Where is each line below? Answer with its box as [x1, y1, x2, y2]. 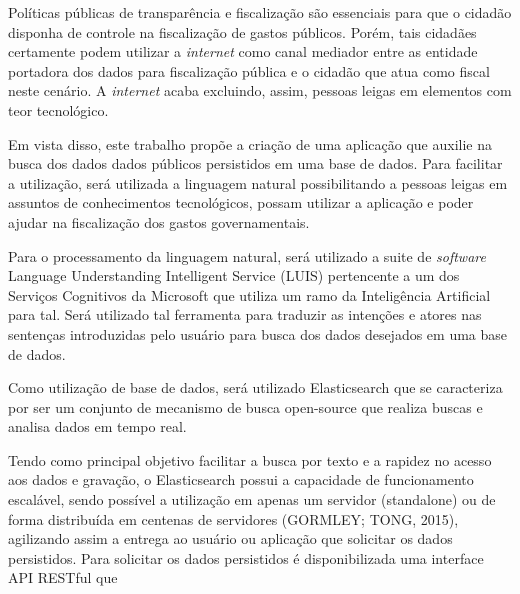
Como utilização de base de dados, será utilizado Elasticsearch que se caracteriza [8, 377, 503, 398]
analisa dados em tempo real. [8, 416, 187, 437]
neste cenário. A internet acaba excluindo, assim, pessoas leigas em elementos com [8, 80, 512, 101]
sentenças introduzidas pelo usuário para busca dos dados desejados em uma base [8, 323, 508, 344]
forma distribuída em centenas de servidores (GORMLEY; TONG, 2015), [8, 508, 459, 529]
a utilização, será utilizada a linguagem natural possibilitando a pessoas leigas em [8, 172, 508, 193]
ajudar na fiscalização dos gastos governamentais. [8, 211, 310, 232]
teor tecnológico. [8, 99, 109, 120]
